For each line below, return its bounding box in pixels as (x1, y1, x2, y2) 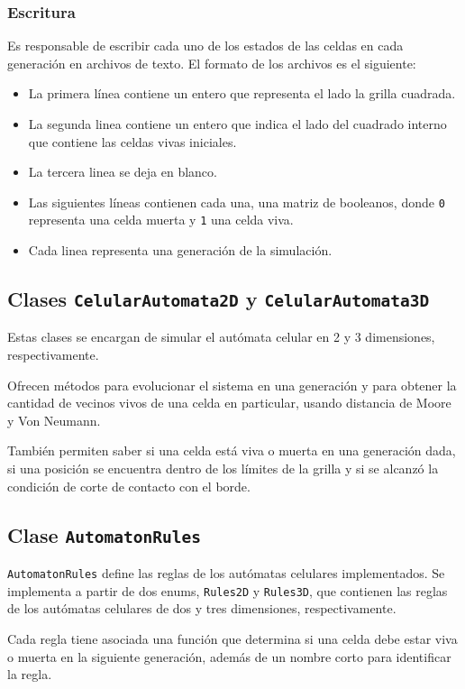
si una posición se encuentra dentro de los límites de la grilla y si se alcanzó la (7, 459, 439, 478)
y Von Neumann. (7, 410, 101, 429)
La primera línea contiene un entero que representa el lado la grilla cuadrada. (28, 84, 456, 103)
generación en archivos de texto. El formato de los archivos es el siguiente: (7, 53, 416, 72)
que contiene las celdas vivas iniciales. (28, 132, 237, 151)
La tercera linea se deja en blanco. (28, 162, 217, 181)
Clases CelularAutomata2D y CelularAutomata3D (7, 285, 430, 313)
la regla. (7, 665, 52, 684)
